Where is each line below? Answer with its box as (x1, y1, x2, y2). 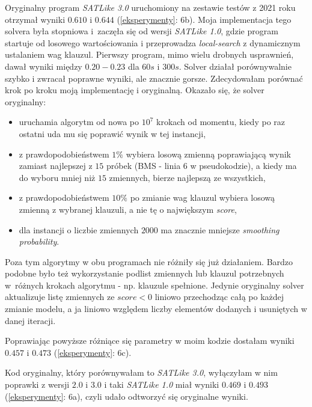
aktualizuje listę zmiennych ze (5, 290, 115, 303)
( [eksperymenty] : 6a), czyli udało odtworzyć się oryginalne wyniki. (5, 390, 248, 402)
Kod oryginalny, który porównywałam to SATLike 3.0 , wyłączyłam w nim (5, 366, 278, 379)
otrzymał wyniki (5, 13, 66, 25)
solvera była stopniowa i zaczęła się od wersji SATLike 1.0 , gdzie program (5, 25, 278, 37)
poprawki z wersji (5, 378, 70, 391)
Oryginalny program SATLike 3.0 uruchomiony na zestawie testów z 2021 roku (5, 1, 296, 13)
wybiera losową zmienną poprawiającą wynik (126, 147, 291, 160)
